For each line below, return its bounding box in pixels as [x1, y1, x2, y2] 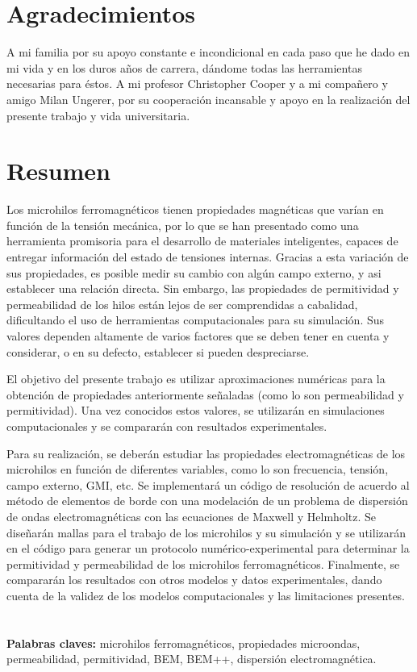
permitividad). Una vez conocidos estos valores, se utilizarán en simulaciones [6, 402, 385, 419]
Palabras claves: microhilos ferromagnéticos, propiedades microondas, [6, 634, 361, 651]
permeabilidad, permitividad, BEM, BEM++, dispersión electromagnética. [6, 650, 377, 667]
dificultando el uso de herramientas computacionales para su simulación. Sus [6, 311, 385, 328]
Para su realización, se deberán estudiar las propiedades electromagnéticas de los [6, 445, 406, 461]
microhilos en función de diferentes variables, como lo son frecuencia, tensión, [6, 461, 389, 478]
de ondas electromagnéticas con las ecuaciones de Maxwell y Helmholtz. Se [6, 507, 376, 524]
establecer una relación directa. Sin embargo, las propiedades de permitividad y [6, 280, 399, 297]
